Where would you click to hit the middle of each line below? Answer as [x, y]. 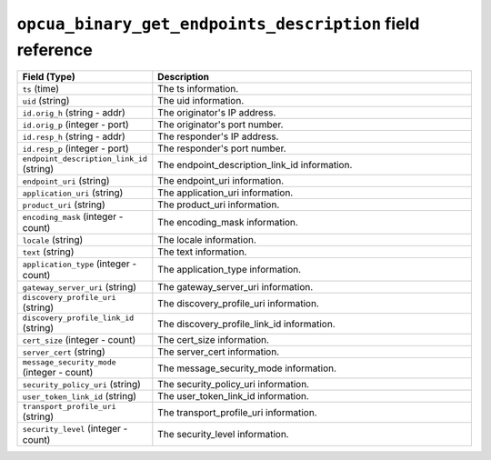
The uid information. [201, 101]
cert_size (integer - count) [79, 340]
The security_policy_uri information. [233, 385]
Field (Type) [49, 77]
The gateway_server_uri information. [235, 287]
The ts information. [198, 89]
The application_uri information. [225, 193]
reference [55, 50]
